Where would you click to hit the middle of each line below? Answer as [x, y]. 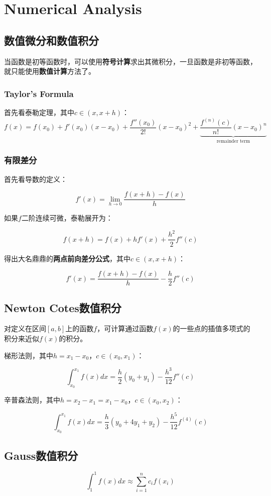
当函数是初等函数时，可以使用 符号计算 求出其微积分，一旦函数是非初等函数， [130, 61]
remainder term [233, 141]
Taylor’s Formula [39, 93]
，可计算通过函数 [125, 328]
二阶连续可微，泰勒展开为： [67, 218]
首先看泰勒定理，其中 [39, 112]
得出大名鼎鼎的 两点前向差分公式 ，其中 [67, 258]
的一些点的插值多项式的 [212, 328]
